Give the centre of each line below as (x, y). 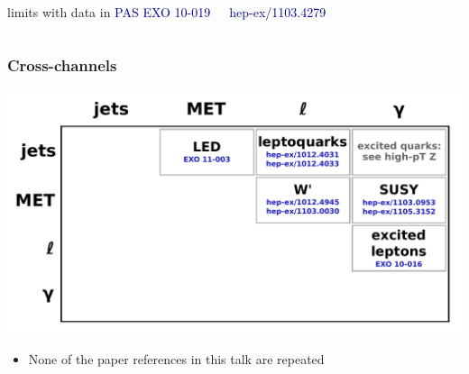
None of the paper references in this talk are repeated (176, 359)
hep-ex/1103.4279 (278, 12)
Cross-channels (62, 64)
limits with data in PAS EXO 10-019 (109, 12)
